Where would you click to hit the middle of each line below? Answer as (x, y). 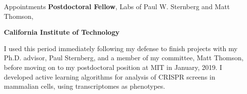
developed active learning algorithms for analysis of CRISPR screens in (110, 76)
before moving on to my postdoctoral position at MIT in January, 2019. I (113, 67)
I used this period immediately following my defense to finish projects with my (121, 48)
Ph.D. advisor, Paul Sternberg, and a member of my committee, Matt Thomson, (124, 58)
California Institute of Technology (62, 32)
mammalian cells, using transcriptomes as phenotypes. (85, 86)
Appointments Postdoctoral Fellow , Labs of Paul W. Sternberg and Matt (117, 6)
